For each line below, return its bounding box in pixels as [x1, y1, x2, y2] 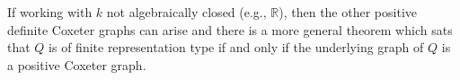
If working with [7, 3, 93, 21]
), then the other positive [279, 3, 417, 21]
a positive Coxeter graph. [7, 55, 146, 74]
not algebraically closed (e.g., [106, 3, 267, 21]
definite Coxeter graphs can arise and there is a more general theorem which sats [7, 20, 453, 39]
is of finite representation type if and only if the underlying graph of [49, 38, 424, 57]
